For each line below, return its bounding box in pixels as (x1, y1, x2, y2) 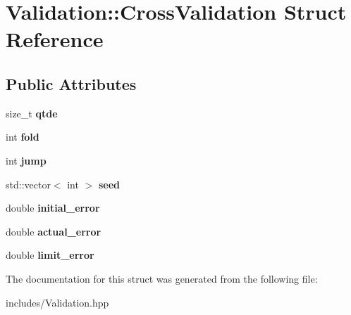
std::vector (6, 176, 51, 191)
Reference (6, 25, 104, 53)
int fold (6, 129, 39, 144)
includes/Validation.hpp (6, 295, 109, 309)
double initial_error (6, 200, 100, 215)
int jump (6, 153, 47, 167)
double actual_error (6, 224, 101, 238)
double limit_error (6, 247, 94, 262)
